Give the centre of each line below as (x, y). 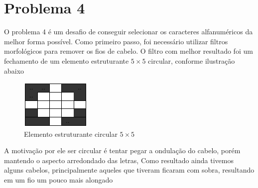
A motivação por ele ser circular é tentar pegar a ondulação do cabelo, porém (122, 150)
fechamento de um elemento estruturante (66, 60)
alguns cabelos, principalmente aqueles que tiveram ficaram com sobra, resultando (129, 170)
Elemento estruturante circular (71, 134)
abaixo (14, 70)
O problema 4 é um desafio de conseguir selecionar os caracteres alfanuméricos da (129, 32)
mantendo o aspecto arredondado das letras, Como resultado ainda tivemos (119, 160)
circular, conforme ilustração (192, 60)
